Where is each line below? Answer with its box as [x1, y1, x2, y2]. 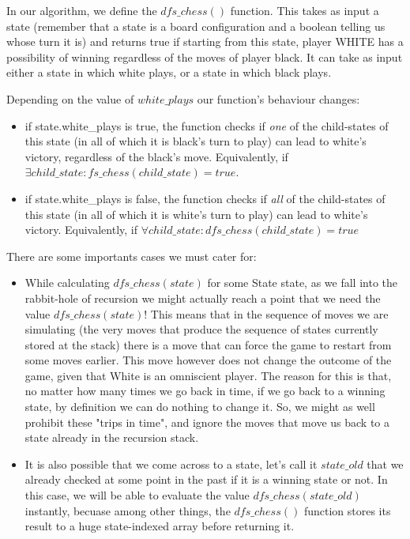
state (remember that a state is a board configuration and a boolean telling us [6, 17, 386, 34]
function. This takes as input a [230, 2, 379, 18]
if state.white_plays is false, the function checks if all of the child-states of [24, 190, 386, 206]
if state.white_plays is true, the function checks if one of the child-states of [24, 117, 389, 134]
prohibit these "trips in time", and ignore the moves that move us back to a [24, 413, 389, 430]
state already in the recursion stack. [24, 429, 199, 446]
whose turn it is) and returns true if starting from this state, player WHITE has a [6, 33, 404, 50]
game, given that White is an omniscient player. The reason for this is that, [24, 367, 392, 383]
